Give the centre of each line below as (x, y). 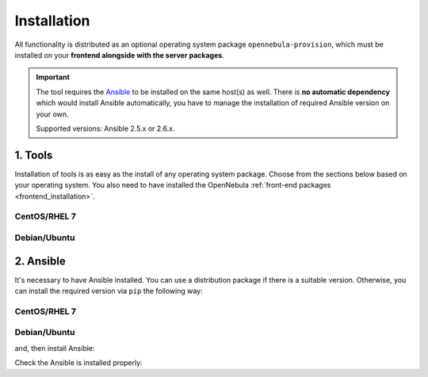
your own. (52, 114)
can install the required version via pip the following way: (109, 291)
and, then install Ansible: (55, 348)
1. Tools (34, 155)
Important (53, 77)
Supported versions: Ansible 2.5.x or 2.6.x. (105, 128)
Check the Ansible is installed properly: (78, 363)
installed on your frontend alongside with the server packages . (120, 55)
